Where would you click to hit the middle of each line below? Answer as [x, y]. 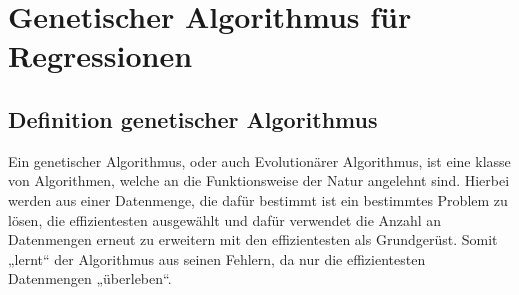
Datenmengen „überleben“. [90, 278]
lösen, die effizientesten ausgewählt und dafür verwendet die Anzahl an [225, 219]
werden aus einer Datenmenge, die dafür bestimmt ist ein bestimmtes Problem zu [258, 199]
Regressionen [100, 55]
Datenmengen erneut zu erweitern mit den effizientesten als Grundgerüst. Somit [253, 239]
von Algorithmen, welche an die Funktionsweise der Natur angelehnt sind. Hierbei [259, 180]
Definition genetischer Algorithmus [193, 118]
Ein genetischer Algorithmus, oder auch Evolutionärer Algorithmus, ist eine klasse [259, 160]
